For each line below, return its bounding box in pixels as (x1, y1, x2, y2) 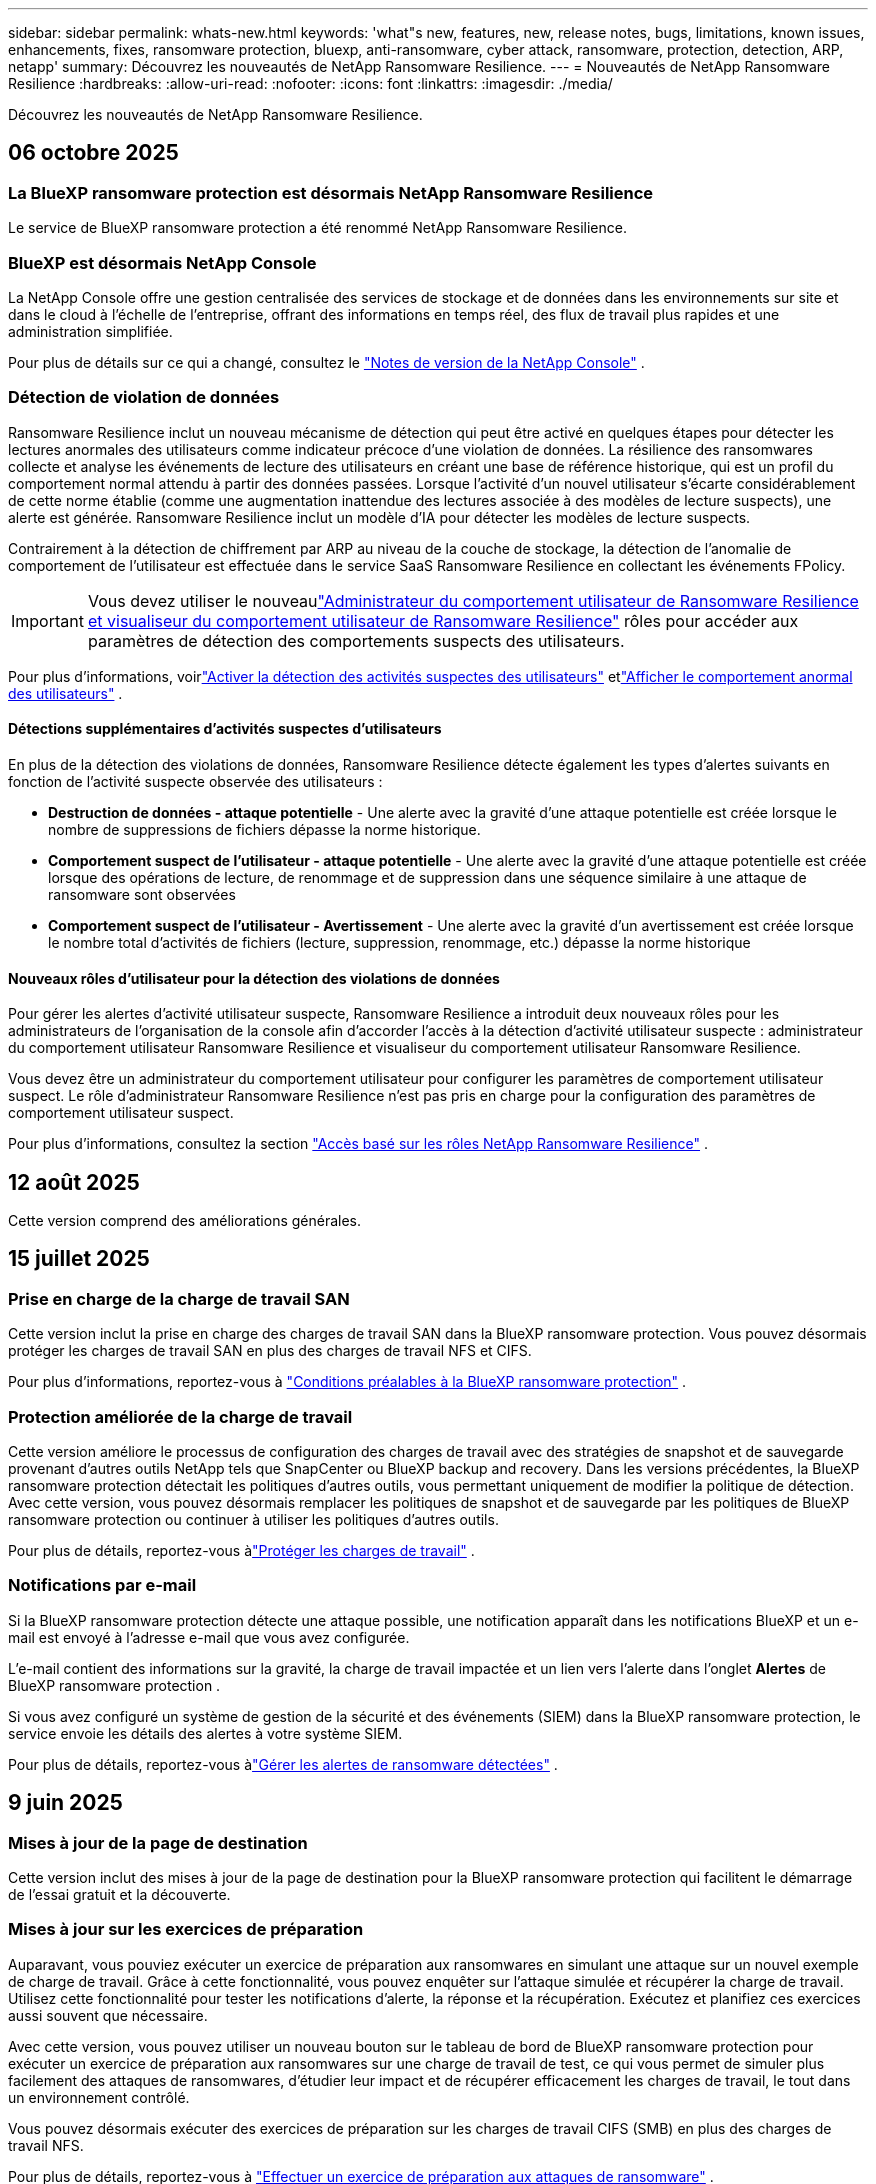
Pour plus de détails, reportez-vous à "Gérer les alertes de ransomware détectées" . (8, 1755, 558, 1773)
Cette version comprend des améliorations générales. (8, 1212, 362, 1229)
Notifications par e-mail (8, 1575, 197, 1596)
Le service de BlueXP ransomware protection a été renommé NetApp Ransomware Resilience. (8, 219, 627, 237)
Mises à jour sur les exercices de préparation (8, 1919, 364, 1940)
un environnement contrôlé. (8, 2088, 190, 2106)
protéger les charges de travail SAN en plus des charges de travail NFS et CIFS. (8, 1342, 532, 1360)
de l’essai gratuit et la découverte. (8, 1885, 231, 1903)
